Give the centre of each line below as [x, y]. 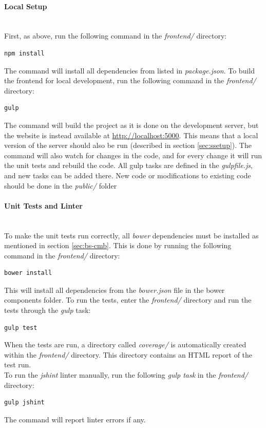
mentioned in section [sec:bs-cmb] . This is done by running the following [118, 245]
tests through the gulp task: [47, 310]
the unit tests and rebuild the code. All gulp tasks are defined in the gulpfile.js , [128, 165]
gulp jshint [24, 403]
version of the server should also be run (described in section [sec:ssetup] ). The [128, 145]
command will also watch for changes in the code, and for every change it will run [133, 155]
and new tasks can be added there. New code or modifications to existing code [128, 175]
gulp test [21, 328]
